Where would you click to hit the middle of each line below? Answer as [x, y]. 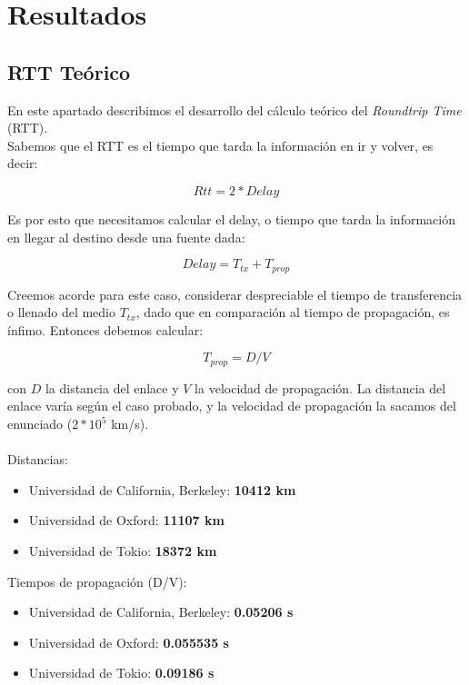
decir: [23, 163]
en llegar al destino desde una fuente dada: [126, 237]
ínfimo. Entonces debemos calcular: [105, 329]
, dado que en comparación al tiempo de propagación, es [293, 312]
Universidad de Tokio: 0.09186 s [121, 673]
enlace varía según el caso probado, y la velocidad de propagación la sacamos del [232, 406]
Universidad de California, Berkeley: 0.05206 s [161, 612]
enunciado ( [40, 424]
